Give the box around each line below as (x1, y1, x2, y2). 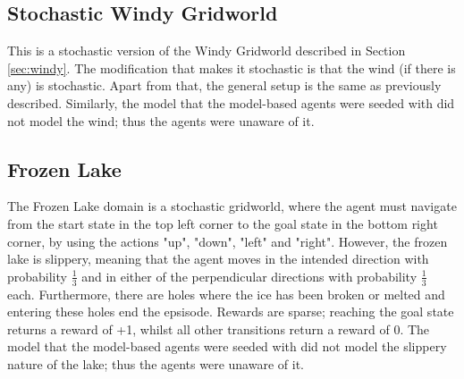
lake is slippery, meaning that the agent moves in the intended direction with (7, 249, 429, 268)
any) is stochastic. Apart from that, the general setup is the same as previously (7, 76, 442, 95)
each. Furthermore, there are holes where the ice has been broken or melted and (7, 284, 445, 303)
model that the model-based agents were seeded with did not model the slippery (7, 337, 447, 356)
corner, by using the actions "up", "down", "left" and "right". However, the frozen (7, 232, 448, 250)
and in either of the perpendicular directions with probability (81, 266, 418, 285)
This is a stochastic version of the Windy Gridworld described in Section (7, 41, 406, 60)
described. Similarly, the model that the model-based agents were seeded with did (7, 93, 455, 112)
